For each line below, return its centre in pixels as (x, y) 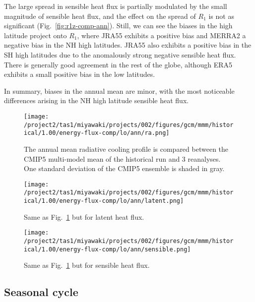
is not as (221, 16)
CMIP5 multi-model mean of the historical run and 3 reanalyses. (122, 158)
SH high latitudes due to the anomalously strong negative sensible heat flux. (120, 54)
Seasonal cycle (41, 292)
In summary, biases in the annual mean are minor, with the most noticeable (119, 91)
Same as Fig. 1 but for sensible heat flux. (87, 265)
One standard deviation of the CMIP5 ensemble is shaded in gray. (124, 168)
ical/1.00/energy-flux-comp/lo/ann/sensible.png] (107, 249)
